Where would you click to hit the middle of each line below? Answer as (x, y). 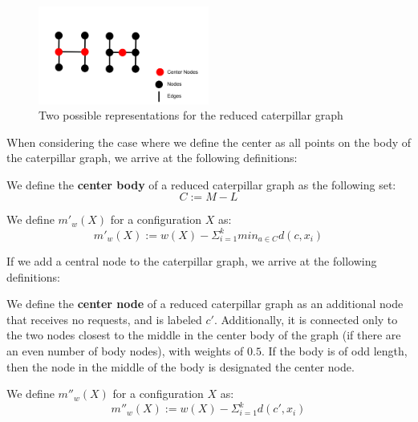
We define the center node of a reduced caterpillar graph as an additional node (205, 304)
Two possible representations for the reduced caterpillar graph (191, 115)
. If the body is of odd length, (334, 351)
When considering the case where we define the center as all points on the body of (209, 142)
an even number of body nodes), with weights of (125, 351)
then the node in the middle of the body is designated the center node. (181, 366)
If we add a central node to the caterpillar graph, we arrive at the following (192, 261)
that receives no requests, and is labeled (104, 319)
